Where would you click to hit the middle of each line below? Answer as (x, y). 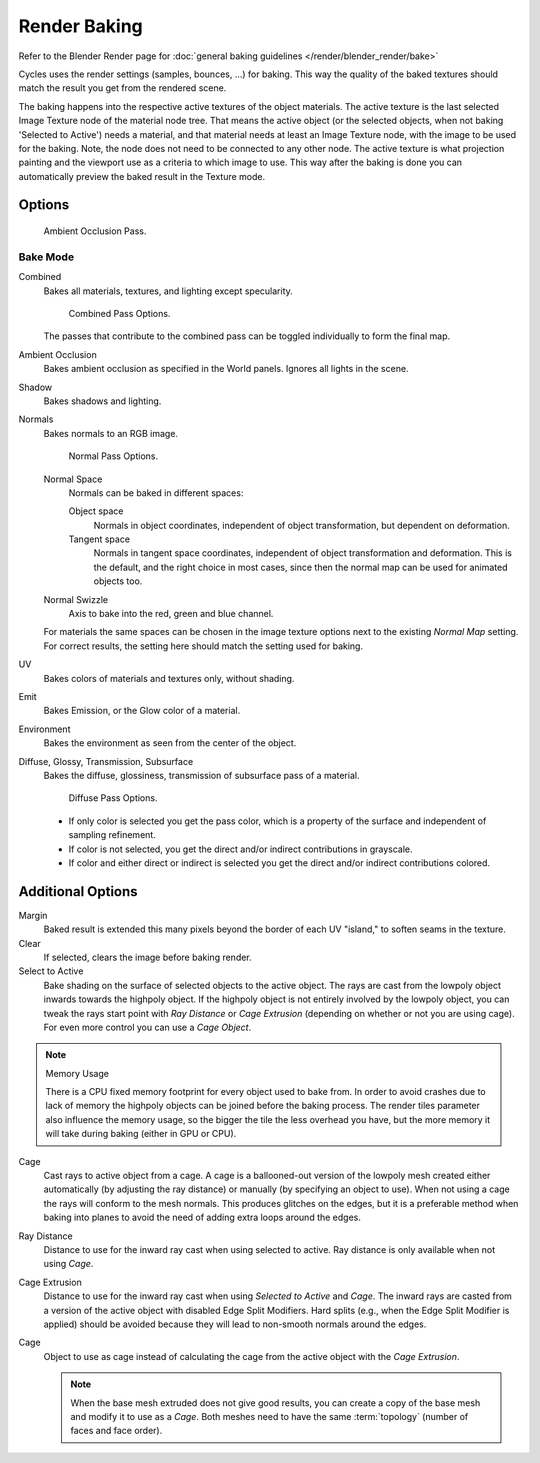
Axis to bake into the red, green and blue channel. (171, 614)
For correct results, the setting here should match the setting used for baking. (203, 646)
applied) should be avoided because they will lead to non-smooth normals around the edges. (235, 1324)
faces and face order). (116, 1431)
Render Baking (81, 26)
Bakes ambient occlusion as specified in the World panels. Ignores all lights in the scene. (226, 369)
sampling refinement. (112, 835)
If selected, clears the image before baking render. (147, 957)
